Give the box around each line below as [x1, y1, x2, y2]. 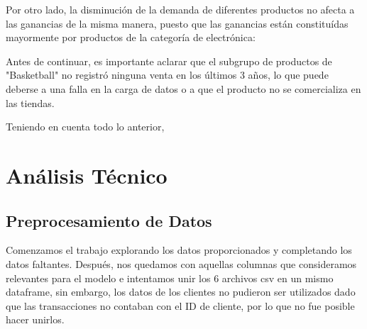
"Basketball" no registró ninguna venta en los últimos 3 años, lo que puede [6, 67, 329, 82]
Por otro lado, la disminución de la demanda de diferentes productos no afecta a [6, 2, 355, 16]
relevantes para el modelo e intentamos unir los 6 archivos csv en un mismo [6, 270, 334, 285]
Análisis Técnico [6, 160, 168, 189]
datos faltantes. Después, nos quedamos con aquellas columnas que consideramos [6, 256, 357, 271]
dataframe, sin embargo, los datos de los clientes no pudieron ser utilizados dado [6, 284, 356, 299]
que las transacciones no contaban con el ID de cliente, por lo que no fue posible [6, 298, 355, 313]
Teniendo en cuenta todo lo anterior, [6, 119, 165, 134]
